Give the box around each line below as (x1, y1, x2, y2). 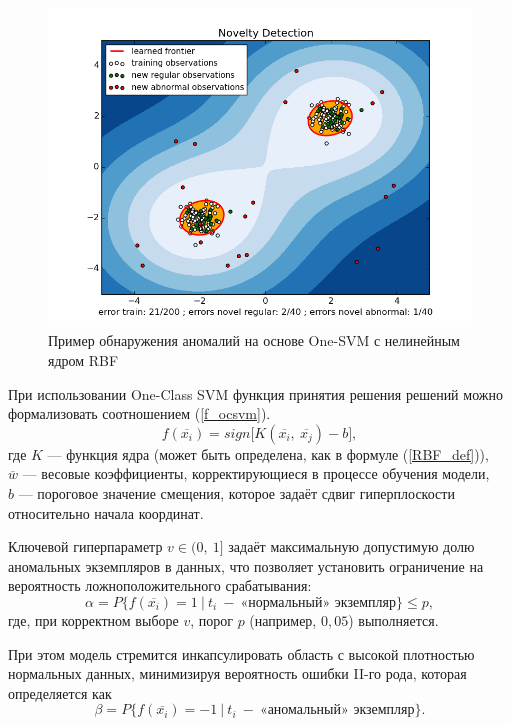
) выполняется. (348, 609, 439, 630)
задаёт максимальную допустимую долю (228, 536, 475, 557)
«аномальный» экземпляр (259, 703, 415, 718)
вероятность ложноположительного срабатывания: (8, 575, 312, 596)
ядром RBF (48, 349, 119, 370)
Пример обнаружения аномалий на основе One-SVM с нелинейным (48, 330, 460, 351)
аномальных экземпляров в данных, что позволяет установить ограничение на (8, 555, 484, 576)
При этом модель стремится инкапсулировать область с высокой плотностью (8, 643, 475, 664)
